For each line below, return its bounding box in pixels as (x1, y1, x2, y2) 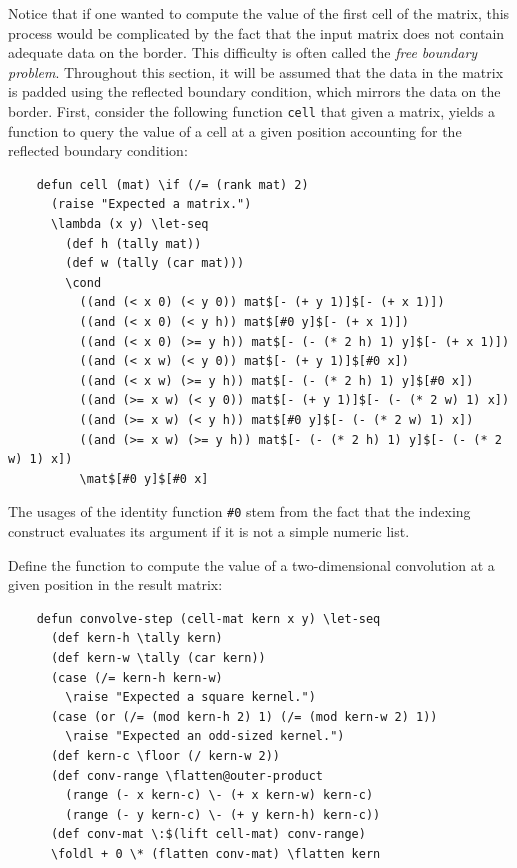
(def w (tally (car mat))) (65, 256, 245, 271)
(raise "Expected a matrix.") (50, 197, 252, 212)
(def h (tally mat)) (65, 236, 202, 251)
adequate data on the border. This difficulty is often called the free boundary (8, 42, 478, 63)
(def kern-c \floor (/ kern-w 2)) (50, 748, 281, 763)
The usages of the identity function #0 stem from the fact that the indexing (8, 501, 471, 522)
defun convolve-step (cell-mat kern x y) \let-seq (36, 611, 381, 626)
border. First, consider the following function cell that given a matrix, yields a (8, 100, 496, 121)
